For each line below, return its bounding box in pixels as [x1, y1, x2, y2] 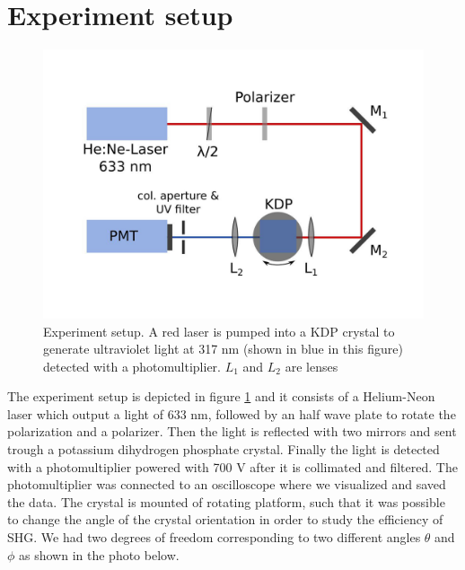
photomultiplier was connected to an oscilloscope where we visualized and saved [7, 475, 446, 494]
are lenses [285, 356, 338, 375]
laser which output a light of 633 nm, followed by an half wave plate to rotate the [7, 404, 456, 423]
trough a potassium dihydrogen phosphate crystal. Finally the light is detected [7, 440, 440, 459]
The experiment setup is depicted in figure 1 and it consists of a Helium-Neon [7, 387, 435, 406]
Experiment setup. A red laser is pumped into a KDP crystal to [43, 321, 395, 340]
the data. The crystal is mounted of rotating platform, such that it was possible [7, 492, 445, 511]
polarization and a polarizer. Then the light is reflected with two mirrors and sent [7, 422, 457, 441]
